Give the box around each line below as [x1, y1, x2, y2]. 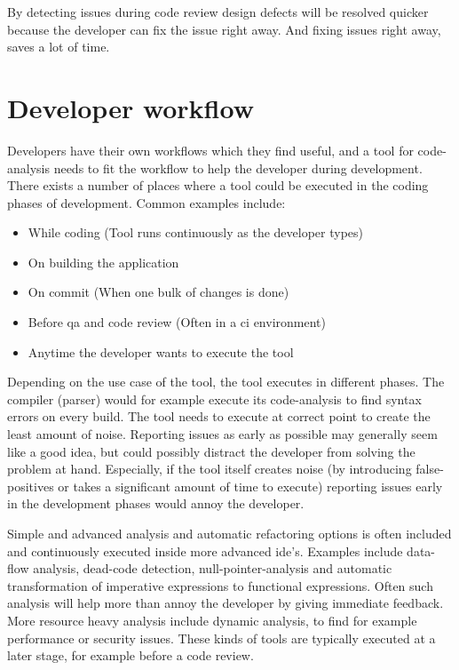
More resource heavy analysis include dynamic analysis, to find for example [7, 610, 417, 629]
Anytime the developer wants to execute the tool [28, 342, 294, 361]
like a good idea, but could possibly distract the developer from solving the [7, 442, 415, 460]
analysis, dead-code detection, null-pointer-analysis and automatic [33, 559, 392, 578]
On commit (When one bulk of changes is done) [28, 283, 289, 301]
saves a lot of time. [7, 37, 110, 56]
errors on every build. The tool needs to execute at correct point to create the [7, 407, 431, 426]
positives [7, 476, 54, 495]
